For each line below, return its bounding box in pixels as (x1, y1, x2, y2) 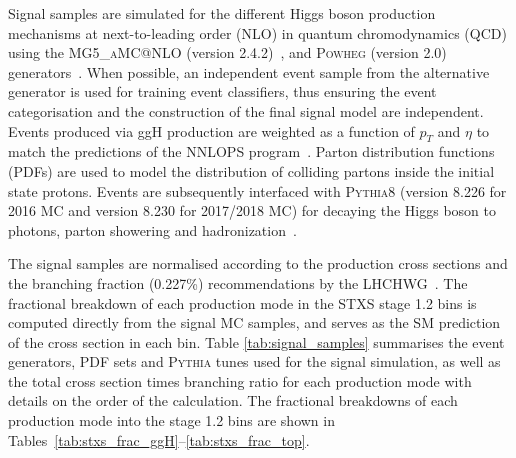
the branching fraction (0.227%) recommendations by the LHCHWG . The (8, 272, 468, 293)
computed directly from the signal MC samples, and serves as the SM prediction (8, 312, 501, 333)
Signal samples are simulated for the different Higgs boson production (8, 3, 436, 23)
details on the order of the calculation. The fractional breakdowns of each (8, 390, 458, 411)
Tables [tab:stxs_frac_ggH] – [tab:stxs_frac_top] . (8, 429, 310, 450)
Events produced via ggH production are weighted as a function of (8, 120, 415, 141)
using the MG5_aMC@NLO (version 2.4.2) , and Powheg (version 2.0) (8, 42, 447, 63)
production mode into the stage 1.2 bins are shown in (8, 410, 335, 431)
